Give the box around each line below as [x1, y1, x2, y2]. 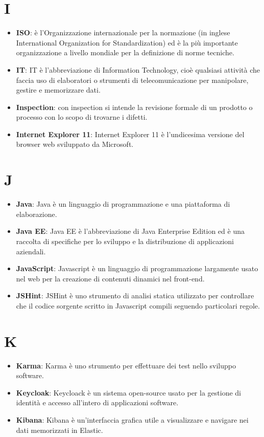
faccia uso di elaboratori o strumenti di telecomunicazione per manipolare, [16, 74, 249, 85]
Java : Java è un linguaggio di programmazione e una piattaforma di [16, 199, 230, 209]
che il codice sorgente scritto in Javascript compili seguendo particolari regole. [16, 300, 260, 311]
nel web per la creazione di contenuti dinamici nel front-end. [16, 273, 205, 283]
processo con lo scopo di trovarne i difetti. [16, 112, 148, 122]
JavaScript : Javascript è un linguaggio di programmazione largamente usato [16, 263, 258, 274]
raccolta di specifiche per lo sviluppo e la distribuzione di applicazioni [16, 235, 234, 246]
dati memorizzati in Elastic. [16, 424, 103, 435]
